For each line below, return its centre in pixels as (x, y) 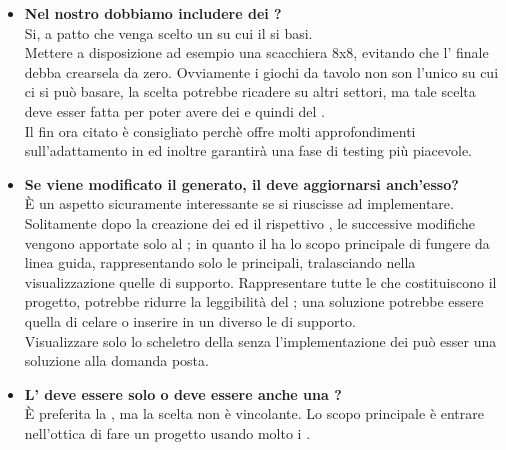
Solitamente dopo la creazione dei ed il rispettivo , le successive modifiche (250, 222)
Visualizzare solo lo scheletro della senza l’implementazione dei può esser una (260, 340)
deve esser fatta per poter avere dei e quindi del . (174, 110)
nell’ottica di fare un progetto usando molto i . (167, 432)
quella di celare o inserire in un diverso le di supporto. (190, 320)
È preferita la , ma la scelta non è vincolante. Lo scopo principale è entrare (254, 413)
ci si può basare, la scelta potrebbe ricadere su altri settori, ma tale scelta (250, 91)
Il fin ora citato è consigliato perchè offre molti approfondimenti (220, 130)
